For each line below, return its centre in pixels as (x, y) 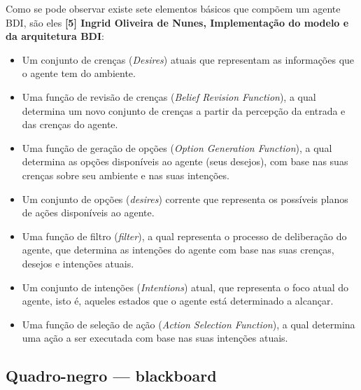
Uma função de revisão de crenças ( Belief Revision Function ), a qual (169, 96)
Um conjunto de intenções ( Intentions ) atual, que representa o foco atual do (185, 287)
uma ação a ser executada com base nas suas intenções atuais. (155, 338)
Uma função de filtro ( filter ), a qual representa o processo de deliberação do (184, 236)
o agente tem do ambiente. (79, 73)
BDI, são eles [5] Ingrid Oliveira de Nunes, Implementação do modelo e (177, 22)
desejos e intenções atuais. (78, 263)
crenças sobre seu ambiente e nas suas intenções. (126, 175)
